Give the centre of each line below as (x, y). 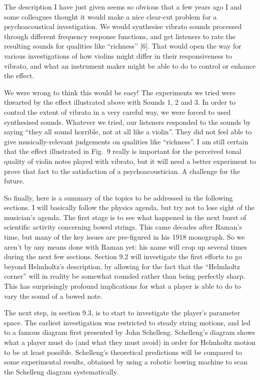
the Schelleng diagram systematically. (61, 371)
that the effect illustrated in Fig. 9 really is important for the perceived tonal (123, 151)
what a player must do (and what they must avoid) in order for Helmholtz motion (130, 342)
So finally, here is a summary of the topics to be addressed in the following (118, 197)
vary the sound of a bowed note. (53, 296)
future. (14, 181)
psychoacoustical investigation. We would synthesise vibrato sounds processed (123, 26)
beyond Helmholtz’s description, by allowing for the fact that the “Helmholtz (122, 266)
